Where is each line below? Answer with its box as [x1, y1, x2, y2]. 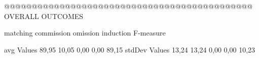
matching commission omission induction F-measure [4, 27, 166, 38]
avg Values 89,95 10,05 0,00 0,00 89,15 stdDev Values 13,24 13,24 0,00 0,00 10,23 [4, 44, 255, 54]
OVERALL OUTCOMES [4, 10, 84, 21]
